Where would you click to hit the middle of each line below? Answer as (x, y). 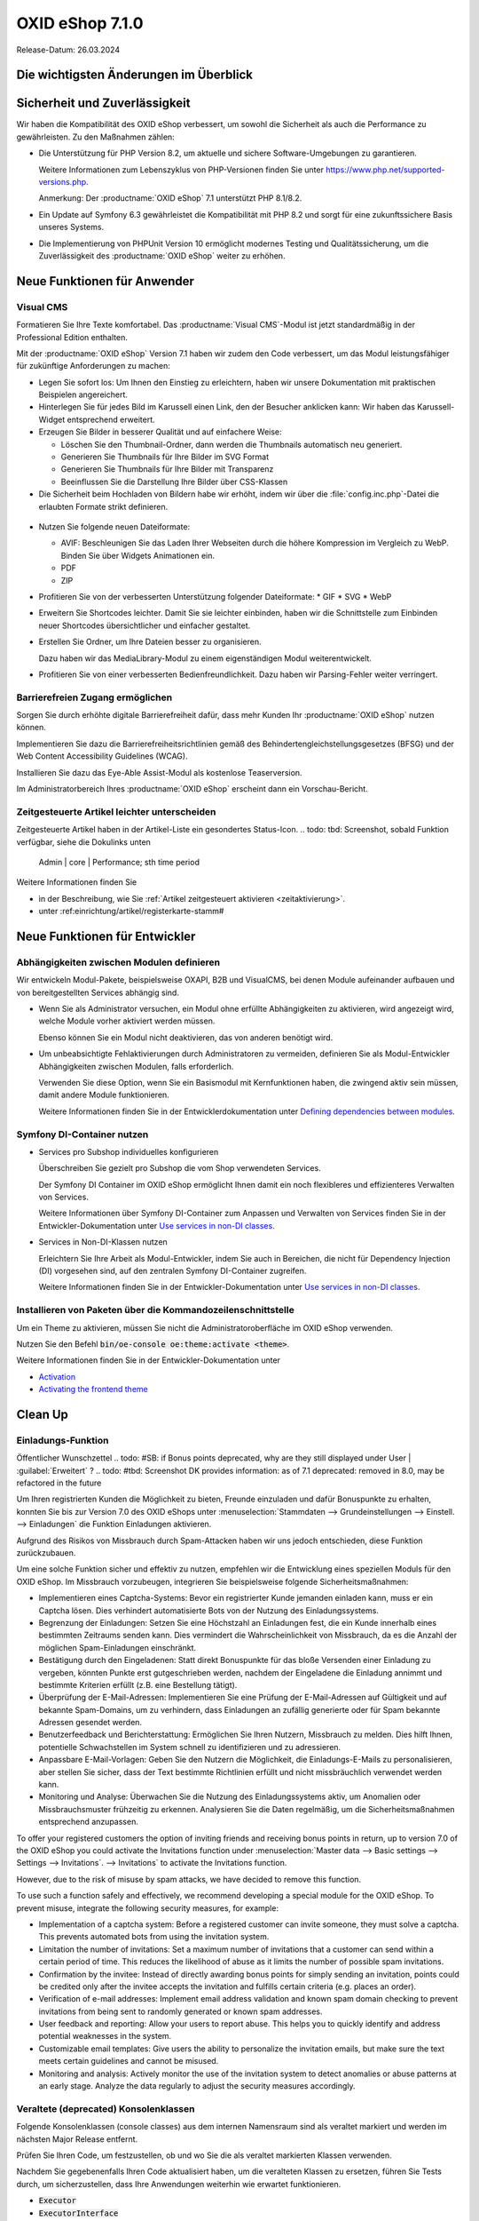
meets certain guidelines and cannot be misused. (129, 2061)
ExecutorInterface (79, 2213)
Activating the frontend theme (93, 1389)
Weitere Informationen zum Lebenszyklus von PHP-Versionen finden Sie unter (181, 170)
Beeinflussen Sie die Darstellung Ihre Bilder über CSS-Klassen (174, 482)
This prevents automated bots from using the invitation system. (154, 1937)
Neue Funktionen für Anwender (106, 281)
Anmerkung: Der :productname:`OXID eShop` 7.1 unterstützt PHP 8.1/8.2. (170, 198)
